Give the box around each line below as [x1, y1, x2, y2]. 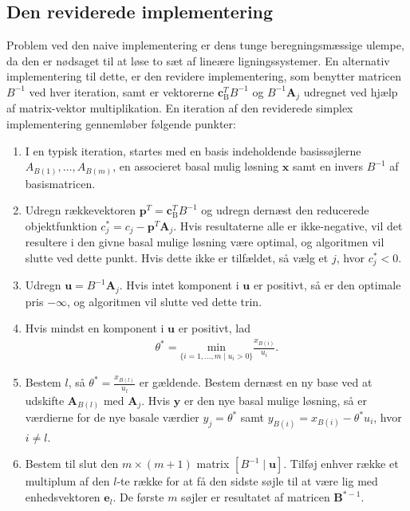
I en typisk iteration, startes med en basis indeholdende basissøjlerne [25, 142, 361, 159]
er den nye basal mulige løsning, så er [183, 391, 367, 408]
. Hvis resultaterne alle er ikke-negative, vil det [173, 217, 403, 234]
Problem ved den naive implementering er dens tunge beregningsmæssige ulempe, [6, 37, 404, 53]
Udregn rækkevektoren [25, 202, 136, 218]
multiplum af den [25, 473, 110, 489]
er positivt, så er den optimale [253, 277, 401, 293]
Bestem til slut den [25, 455, 119, 472]
